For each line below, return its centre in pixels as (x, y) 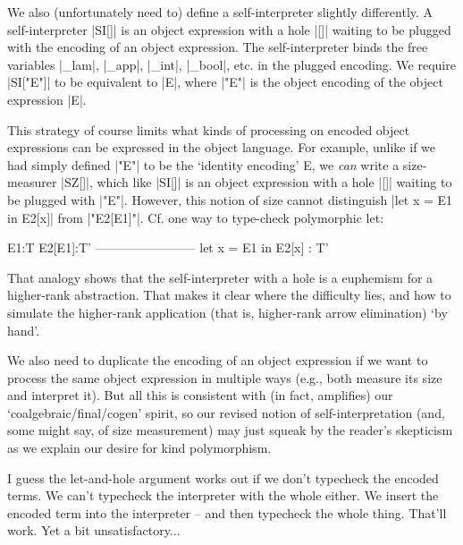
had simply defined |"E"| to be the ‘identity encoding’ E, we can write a (203, 164)
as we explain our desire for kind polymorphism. (139, 448)
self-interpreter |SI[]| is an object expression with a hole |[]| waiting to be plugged (229, 29)
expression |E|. (47, 99)
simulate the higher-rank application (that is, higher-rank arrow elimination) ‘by (227, 312)
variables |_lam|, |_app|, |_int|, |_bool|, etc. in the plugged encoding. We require (231, 64)
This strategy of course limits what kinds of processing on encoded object (209, 129)
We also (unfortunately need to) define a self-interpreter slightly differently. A (220, 12)
